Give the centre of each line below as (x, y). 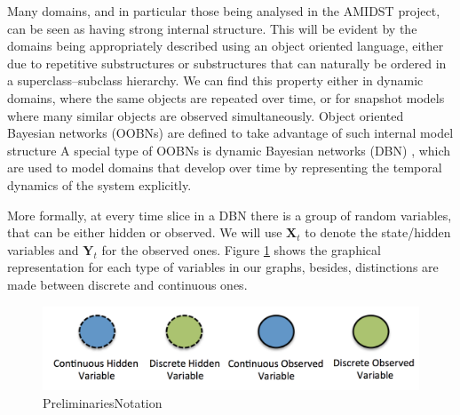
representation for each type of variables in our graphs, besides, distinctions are (223, 267)
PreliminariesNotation (103, 402)
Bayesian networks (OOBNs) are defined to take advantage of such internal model (230, 133)
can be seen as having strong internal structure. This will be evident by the (212, 28)
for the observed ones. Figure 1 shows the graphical (241, 249)
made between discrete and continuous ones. (127, 284)
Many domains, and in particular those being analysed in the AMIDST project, (224, 11)
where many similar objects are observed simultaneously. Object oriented (206, 115)
